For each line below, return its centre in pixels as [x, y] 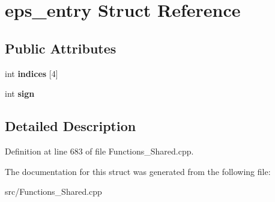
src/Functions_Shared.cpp [53, 191]
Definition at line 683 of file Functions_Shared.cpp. [99, 151]
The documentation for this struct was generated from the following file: [138, 171]
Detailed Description [71, 126]
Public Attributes [61, 48]
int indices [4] [32, 73]
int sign [20, 93]
